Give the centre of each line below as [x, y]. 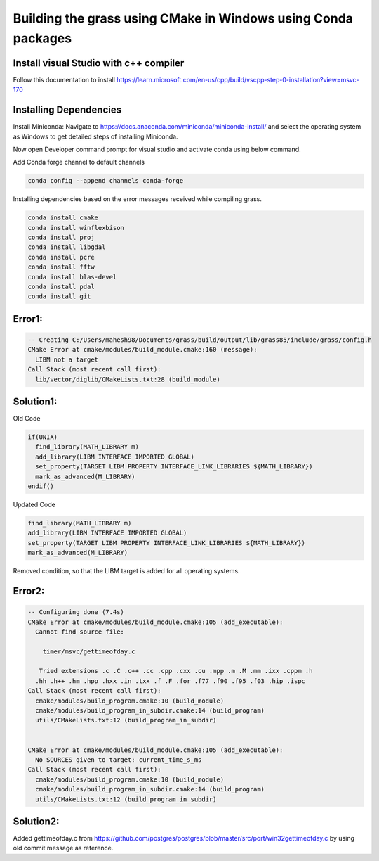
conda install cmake [63, 218]
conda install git [59, 296]
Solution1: [35, 401]
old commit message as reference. [63, 848]
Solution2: [36, 821]
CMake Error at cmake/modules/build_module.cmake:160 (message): [142, 350]
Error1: [28, 319]
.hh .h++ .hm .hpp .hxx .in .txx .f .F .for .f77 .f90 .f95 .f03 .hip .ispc [170, 681]
